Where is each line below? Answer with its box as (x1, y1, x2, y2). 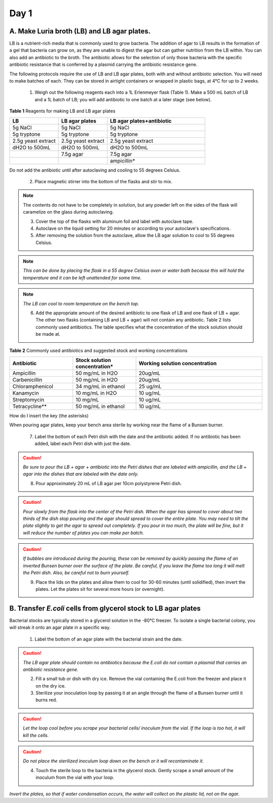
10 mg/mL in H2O (75, 390, 117, 396)
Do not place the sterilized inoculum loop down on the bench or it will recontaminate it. (23, 758, 204, 764)
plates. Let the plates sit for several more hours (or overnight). (35, 586, 165, 592)
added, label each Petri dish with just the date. (34, 440, 131, 447)
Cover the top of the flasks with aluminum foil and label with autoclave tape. (35, 218, 194, 224)
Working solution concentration (139, 360, 217, 367)
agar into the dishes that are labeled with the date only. (23, 471, 139, 477)
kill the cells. (23, 732, 49, 738)
